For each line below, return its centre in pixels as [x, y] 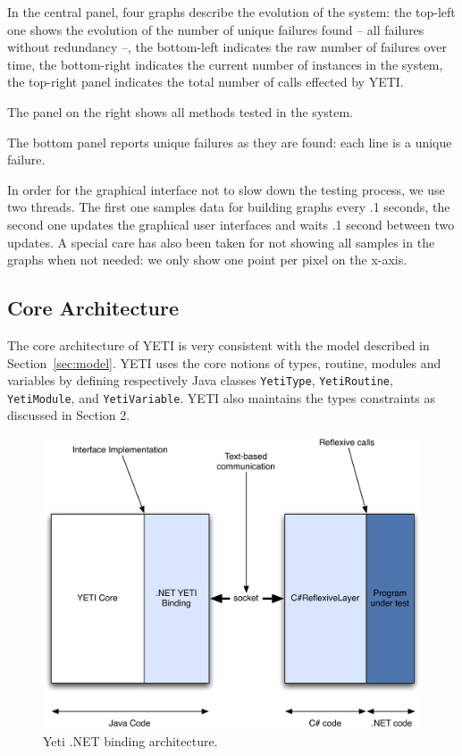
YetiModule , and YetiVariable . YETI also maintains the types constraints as [222, 397]
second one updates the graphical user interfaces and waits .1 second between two [231, 224]
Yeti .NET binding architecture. [130, 741]
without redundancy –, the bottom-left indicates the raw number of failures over [227, 47]
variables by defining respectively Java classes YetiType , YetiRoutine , [200, 380]
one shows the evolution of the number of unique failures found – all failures [216, 29]
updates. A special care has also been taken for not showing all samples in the [221, 242]
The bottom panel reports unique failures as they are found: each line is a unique [230, 142]
